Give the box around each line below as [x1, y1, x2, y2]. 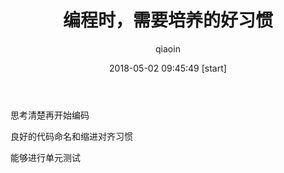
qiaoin [155, 42, 181, 55]
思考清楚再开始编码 [10, 109, 90, 121]
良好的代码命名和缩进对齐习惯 [10, 130, 133, 142]
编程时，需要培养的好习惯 [62, 9, 273, 32]
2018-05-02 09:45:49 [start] [109, 62, 227, 74]
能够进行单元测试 [10, 151, 81, 163]
